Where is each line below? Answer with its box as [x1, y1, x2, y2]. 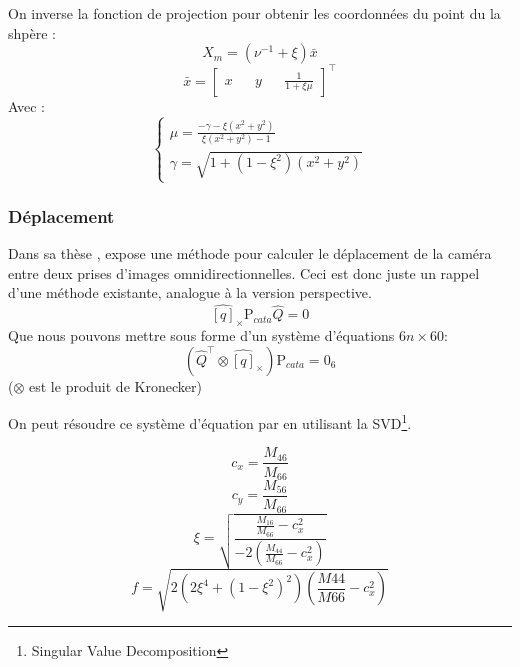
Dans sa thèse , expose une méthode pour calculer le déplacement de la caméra [8, 243, 492, 264]
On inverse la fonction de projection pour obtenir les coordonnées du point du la [8, 3, 501, 23]
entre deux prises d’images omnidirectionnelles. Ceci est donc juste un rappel [8, 262, 480, 283]
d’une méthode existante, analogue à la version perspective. [8, 282, 372, 303]
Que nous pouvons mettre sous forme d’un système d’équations [8, 325, 395, 346]
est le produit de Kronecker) [29, 375, 202, 396]
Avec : [8, 95, 45, 116]
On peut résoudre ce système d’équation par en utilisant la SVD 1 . [8, 410, 412, 433]
